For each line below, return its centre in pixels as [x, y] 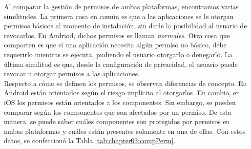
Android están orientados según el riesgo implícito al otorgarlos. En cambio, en [122, 93]
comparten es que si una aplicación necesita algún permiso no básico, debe [115, 45]
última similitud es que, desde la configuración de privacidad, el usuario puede [121, 64]
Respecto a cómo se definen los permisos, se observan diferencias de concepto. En [125, 83]
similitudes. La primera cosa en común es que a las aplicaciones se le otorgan [119, 16]
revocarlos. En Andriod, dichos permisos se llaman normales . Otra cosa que [117, 35]
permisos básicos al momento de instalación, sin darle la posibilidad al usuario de [125, 26]
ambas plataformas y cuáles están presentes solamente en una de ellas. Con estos [125, 131]
